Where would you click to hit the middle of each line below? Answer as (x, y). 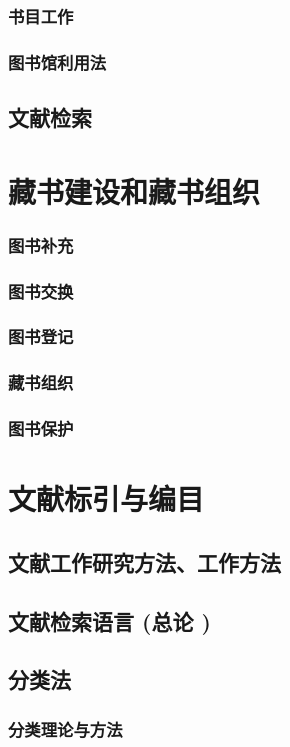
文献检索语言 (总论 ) (109, 620)
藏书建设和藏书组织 (134, 190)
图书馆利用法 (57, 61)
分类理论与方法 (65, 728)
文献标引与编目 (106, 498)
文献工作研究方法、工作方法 (144, 561)
